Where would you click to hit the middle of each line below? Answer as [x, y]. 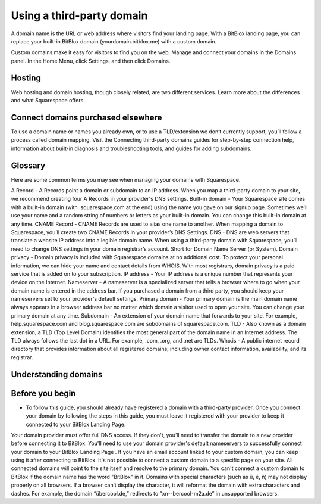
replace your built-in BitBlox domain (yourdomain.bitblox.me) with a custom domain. [114, 41]
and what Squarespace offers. [48, 101]
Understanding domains [57, 374]
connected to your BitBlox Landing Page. [76, 424]
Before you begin [43, 393]
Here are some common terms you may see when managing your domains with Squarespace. [126, 179]
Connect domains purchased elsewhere [86, 117]
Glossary [28, 165]
